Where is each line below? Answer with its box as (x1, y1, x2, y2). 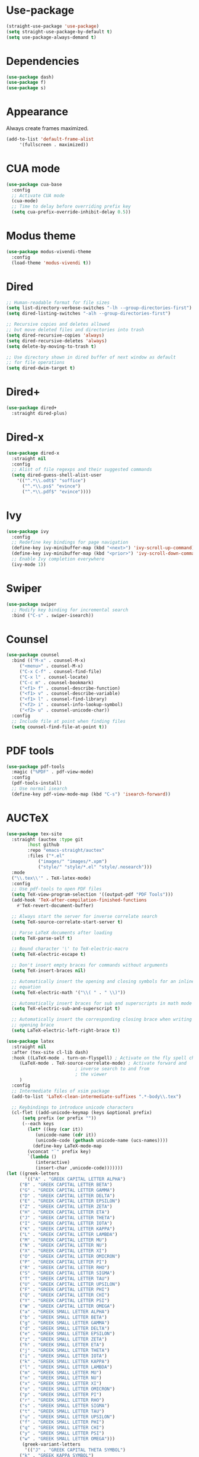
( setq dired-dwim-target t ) (6, 365, 76, 372)
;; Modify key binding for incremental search (11, 607, 129, 613)
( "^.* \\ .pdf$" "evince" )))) (21, 489, 92, 495)
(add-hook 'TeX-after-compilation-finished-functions (11, 897, 147, 904)
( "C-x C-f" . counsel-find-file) (19, 668, 102, 675)
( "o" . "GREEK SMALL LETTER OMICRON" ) (19, 1386, 115, 1392)
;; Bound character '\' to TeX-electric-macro (11, 946, 129, 952)
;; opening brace (11, 1022, 54, 1028)
